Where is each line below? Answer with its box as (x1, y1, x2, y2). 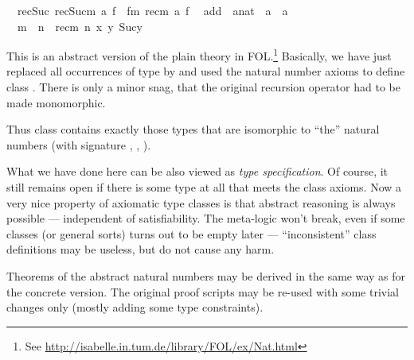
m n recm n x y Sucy (17, 17, 143, 34)
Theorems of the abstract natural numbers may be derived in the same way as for (6, 267, 406, 284)
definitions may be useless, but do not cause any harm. (6, 241, 275, 257)
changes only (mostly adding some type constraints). (6, 299, 264, 315)
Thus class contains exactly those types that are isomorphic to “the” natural (6, 121, 380, 137)
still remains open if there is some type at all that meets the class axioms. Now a (6, 179, 402, 195)
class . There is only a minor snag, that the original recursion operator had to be (6, 79, 400, 95)
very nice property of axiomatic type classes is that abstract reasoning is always (6, 194, 396, 211)
